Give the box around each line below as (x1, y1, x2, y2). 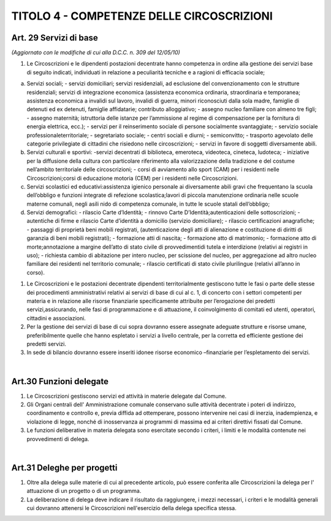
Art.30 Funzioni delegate (11, 376, 109, 387)
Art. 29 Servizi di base (11, 33, 98, 43)
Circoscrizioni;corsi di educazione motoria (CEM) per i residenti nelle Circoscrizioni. (26, 174, 238, 182)
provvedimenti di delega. (26, 435, 89, 442)
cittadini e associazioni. (26, 314, 86, 322)
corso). (26, 269, 45, 276)
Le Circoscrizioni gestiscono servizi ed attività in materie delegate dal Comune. (26, 392, 227, 399)
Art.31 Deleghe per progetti (11, 462, 118, 473)
